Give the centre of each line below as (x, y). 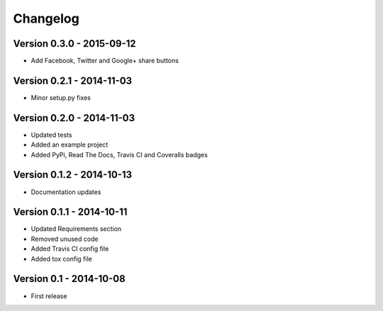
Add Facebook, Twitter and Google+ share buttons (105, 61)
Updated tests (51, 135)
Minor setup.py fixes (61, 97)
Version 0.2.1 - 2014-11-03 (73, 80)
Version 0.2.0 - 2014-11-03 (74, 118)
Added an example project (70, 145)
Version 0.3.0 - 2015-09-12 (74, 44)
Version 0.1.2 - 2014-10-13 (73, 175)
